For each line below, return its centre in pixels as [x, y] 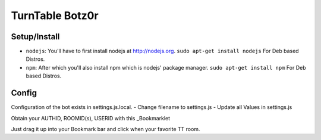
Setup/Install [35, 37]
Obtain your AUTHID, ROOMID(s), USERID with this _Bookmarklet [91, 118]
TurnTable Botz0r [55, 15]
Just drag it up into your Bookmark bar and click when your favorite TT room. [106, 129]
